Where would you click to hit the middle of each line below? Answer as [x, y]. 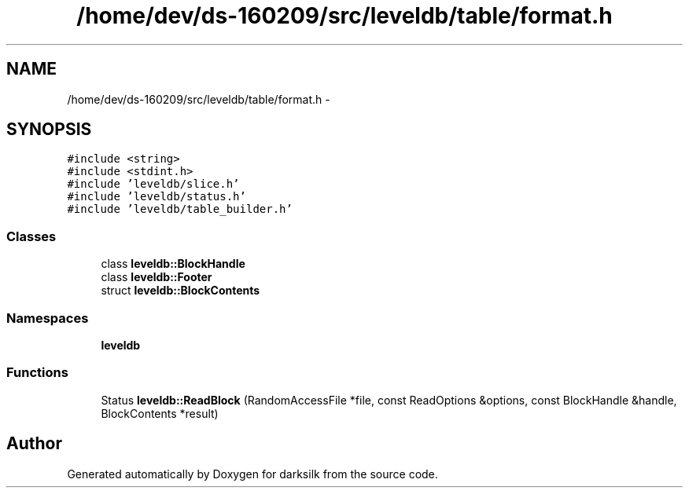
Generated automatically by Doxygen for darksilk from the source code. [252, 474]
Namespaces [48, 318]
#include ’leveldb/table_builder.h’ [180, 209]
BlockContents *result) [160, 413]
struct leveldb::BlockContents [181, 291]
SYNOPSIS [49, 130]
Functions [37, 373]
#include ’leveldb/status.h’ [157, 197]
